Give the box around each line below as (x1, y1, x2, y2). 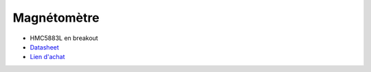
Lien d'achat (30, 53, 65, 61)
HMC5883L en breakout (30, 34, 99, 42)
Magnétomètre (12, 10, 100, 25)
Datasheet (30, 43, 60, 51)
